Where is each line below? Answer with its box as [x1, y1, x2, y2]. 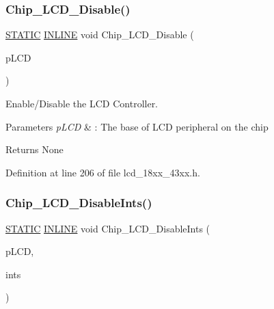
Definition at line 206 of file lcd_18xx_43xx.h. [5, 165, 200, 179]
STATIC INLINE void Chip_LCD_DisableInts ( [5, 221, 210, 235]
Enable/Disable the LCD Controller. [5, 96, 159, 110]
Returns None [5, 142, 64, 157]
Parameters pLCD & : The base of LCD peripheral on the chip [5, 119, 269, 133]
